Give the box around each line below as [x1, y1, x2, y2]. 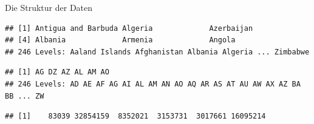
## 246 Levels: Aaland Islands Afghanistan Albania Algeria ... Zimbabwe [5, 47, 310, 56]
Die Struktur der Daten [5, 1, 93, 13]
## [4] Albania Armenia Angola [5, 36, 236, 45]
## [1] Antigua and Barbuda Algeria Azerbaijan [5, 24, 253, 33]
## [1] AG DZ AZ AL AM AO [5, 68, 109, 77]
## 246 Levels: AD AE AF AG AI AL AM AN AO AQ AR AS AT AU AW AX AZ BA [5, 79, 301, 88]
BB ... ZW [5, 91, 44, 100]
